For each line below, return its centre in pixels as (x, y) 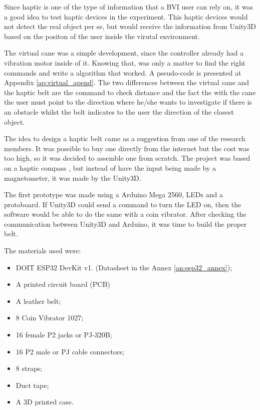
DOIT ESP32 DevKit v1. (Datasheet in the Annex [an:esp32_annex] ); (124, 267)
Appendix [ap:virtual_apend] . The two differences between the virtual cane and (127, 82)
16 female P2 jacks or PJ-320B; (64, 335)
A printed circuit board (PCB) (63, 284)
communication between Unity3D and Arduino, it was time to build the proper (125, 224)
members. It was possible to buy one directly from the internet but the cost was (127, 148)
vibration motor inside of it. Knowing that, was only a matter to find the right (125, 62)
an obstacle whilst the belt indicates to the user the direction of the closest (119, 111)
